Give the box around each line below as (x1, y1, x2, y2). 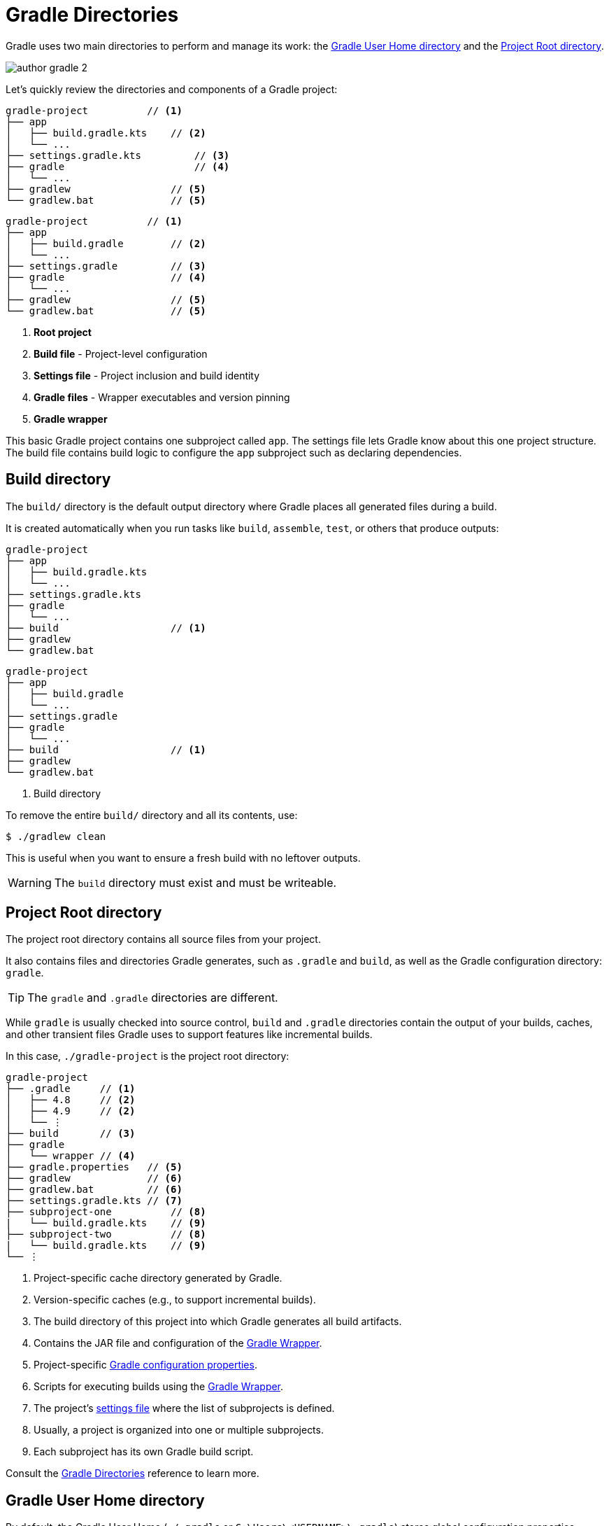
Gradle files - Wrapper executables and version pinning (34, 391, 290, 403)
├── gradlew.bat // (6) (6, 1184, 182, 1196)
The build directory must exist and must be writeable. (54, 875, 337, 890)
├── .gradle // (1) (6, 1083, 136, 1095)
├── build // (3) (6, 1128, 136, 1140)
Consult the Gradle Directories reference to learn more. (6, 1467, 259, 1480)
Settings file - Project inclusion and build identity (34, 369, 260, 381)
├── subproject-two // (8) (6, 1228, 206, 1240)
